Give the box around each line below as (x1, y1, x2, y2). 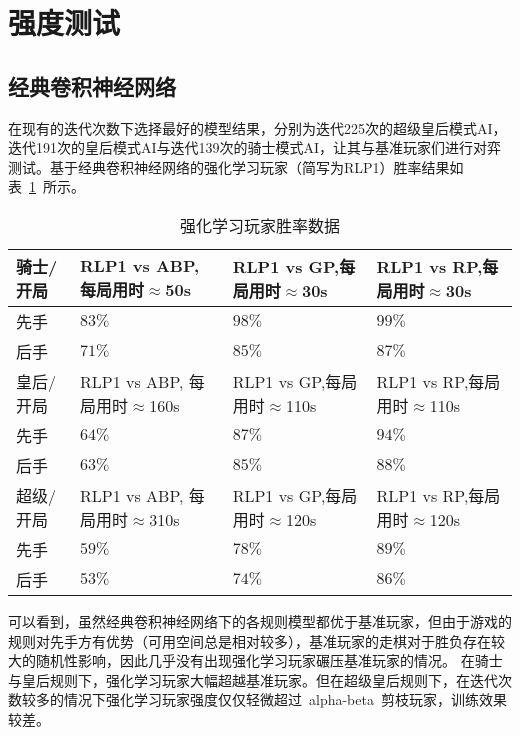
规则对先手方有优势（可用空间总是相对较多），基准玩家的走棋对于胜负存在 (8, 630, 491, 651)
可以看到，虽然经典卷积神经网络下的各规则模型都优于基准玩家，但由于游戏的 (8, 610, 512, 631)
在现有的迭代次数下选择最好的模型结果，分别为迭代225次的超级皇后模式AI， (8, 117, 507, 138)
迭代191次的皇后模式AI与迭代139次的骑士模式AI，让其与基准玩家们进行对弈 (8, 137, 502, 158)
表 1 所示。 (8, 176, 85, 197)
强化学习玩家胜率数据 (179, 213, 340, 237)
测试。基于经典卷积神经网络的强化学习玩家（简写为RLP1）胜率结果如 (8, 156, 464, 177)
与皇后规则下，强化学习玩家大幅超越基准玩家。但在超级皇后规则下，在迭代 (8, 669, 498, 690)
